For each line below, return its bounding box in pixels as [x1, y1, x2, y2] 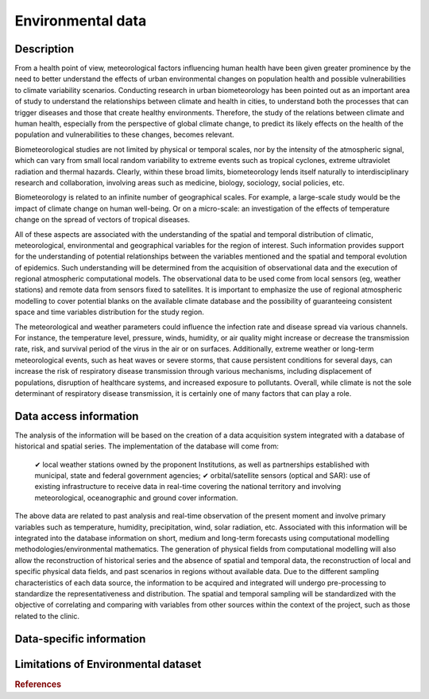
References [14, 678, 62, 689]
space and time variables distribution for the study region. [14, 307, 204, 317]
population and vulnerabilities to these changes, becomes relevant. [14, 130, 234, 139]
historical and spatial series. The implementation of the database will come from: [14, 441, 280, 451]
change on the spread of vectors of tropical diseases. [14, 215, 191, 224]
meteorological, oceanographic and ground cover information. [34, 493, 238, 503]
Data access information [14, 410, 139, 423]
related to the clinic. [14, 611, 79, 620]
